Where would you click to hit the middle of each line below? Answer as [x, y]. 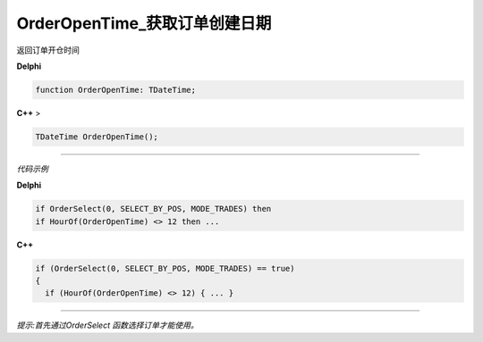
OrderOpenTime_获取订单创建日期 [144, 23]
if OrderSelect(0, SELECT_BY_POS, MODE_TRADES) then [153, 209]
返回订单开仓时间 [48, 50]
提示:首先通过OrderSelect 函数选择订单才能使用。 [107, 325]
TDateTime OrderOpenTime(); [97, 137]
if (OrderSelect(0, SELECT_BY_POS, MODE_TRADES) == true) [165, 268]
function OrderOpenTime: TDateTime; [116, 90]
